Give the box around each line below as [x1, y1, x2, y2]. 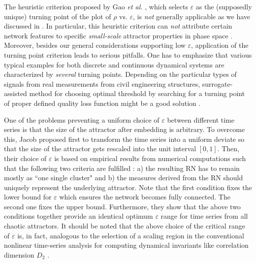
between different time [167, 114, 234, 125]
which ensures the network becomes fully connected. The [59, 192, 230, 202]
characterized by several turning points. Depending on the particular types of [4, 69, 237, 79]
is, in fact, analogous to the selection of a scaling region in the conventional [17, 230, 244, 240]
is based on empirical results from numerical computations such [54, 153, 246, 163]
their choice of [4, 153, 47, 163]
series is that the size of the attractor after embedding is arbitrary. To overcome [4, 124, 245, 134]
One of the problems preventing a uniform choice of [4, 114, 160, 125]
